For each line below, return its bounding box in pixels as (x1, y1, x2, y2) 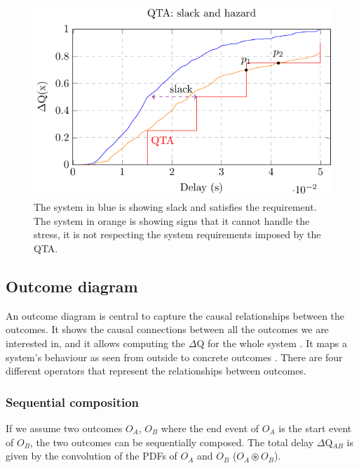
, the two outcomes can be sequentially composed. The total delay (29, 434, 314, 449)
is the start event (278, 420, 352, 435)
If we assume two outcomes (6, 420, 123, 435)
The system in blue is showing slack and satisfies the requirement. (34, 200, 317, 214)
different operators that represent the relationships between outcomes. (6, 363, 306, 378)
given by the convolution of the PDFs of (6, 448, 177, 463)
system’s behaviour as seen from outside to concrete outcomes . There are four (6, 349, 343, 364)
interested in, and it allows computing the (6, 335, 186, 350)
